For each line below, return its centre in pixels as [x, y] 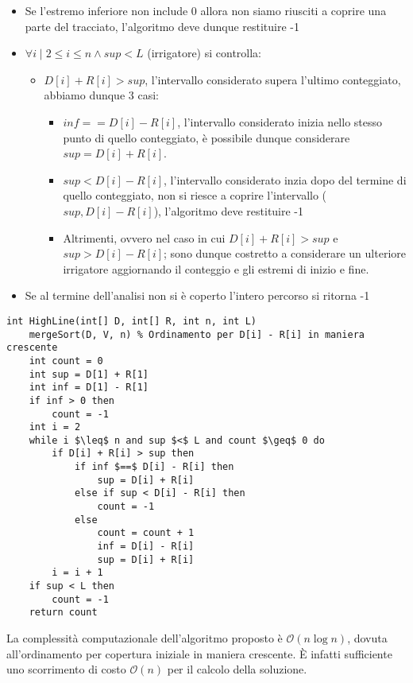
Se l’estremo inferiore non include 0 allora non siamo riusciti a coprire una [206, 10]
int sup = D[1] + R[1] [89, 374]
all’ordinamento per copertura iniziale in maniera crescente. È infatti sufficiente [199, 653]
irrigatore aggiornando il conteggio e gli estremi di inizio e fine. [216, 268]
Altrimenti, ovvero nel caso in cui [144, 237]
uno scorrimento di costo [66, 669]
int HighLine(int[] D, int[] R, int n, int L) [131, 321]
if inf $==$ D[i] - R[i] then [154, 467]
